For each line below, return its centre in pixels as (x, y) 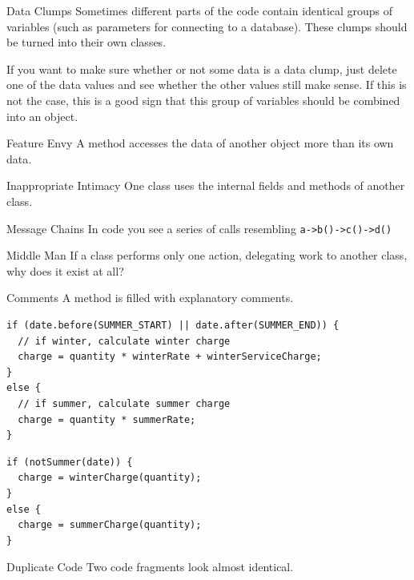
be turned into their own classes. (86, 42)
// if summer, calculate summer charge (124, 403)
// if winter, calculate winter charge (124, 341)
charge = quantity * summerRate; (107, 419)
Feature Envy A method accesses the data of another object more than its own (200, 143)
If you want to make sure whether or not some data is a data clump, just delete (202, 68)
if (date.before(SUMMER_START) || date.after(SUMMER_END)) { (173, 325)
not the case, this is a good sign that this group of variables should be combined (203, 100)
